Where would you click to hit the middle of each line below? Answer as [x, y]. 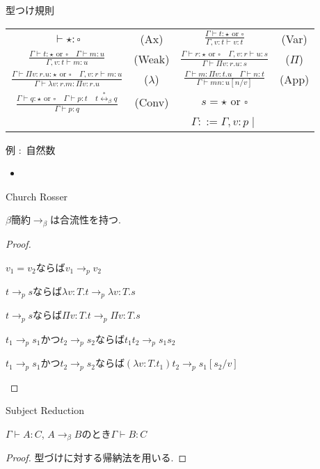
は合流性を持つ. [86, 220]
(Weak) [152, 58]
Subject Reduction [45, 410]
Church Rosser [37, 196]
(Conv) [152, 102]
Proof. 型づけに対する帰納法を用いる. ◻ [96, 458]
